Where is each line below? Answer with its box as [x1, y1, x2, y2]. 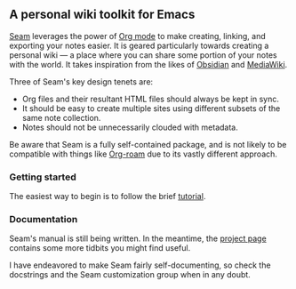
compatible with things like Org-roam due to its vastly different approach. [9, 149, 278, 159]
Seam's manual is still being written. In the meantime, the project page [9, 233, 267, 244]
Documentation [9, 213, 78, 226]
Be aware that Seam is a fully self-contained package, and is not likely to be [9, 139, 287, 149]
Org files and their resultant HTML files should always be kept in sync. [21, 93, 280, 104]
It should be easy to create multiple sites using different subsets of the [21, 102, 281, 114]
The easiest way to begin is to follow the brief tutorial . [9, 191, 206, 202]
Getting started [9, 171, 77, 183]
